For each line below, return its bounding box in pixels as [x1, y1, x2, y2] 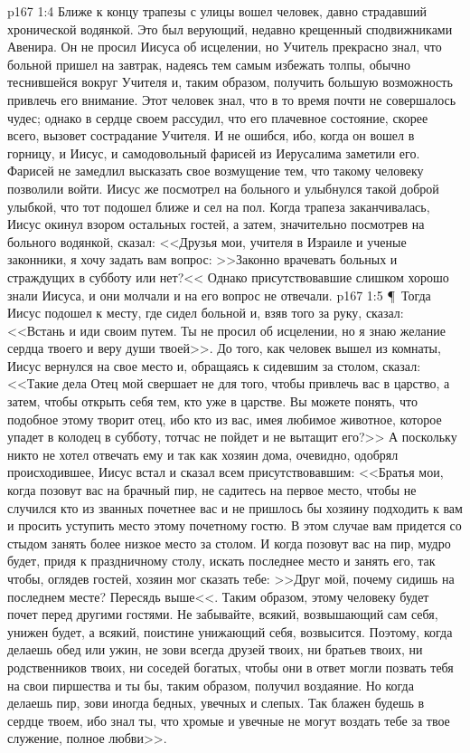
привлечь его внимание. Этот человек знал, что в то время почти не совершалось [7, 90, 456, 109]
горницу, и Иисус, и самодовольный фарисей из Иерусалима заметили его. [7, 143, 420, 162]
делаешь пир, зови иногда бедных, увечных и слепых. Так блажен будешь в [7, 693, 425, 712]
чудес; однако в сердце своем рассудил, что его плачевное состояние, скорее [7, 108, 428, 127]
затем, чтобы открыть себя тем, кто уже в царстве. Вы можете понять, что [7, 392, 418, 411]
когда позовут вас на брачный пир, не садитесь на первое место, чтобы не [7, 481, 417, 500]
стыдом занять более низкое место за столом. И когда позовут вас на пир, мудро [7, 533, 451, 552]
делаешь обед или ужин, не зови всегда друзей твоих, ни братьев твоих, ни [7, 640, 423, 659]
